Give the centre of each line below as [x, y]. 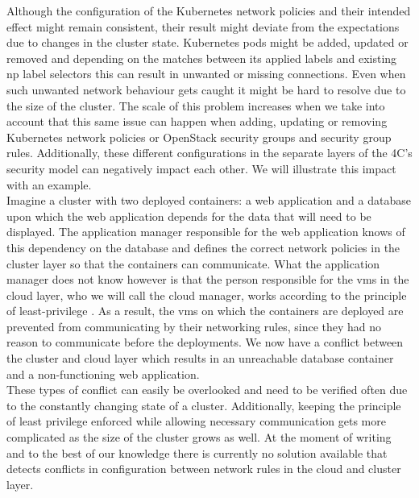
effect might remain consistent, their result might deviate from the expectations [203, 26]
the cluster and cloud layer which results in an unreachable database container [200, 358]
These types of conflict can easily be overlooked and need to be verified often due [207, 390]
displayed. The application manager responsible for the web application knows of [206, 232]
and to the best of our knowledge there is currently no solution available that [197, 452]
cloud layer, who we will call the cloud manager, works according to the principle [207, 295]
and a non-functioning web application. [103, 373]
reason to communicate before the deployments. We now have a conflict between [205, 342]
